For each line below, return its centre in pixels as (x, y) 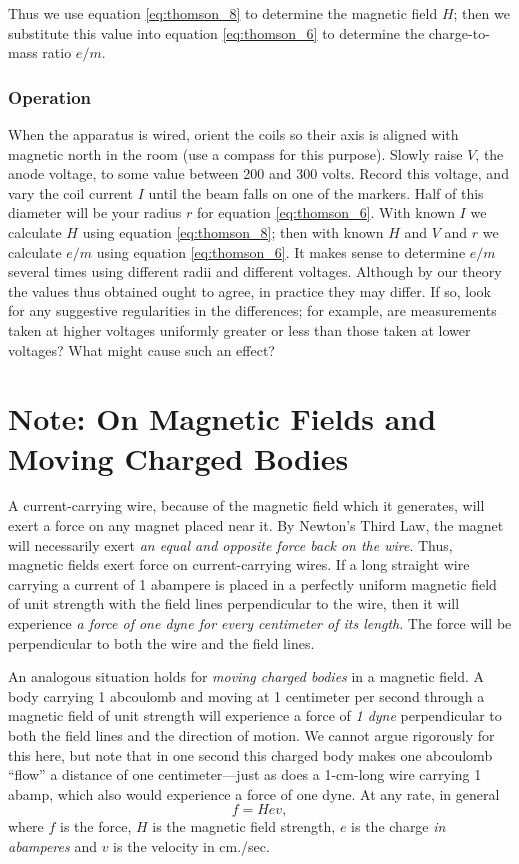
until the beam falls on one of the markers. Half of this (316, 192)
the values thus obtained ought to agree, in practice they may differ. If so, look (249, 290)
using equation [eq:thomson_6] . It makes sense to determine (281, 251)
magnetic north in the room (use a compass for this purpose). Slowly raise (235, 153)
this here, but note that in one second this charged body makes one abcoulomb (250, 754)
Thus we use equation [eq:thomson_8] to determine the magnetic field (223, 13)
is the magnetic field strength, (244, 826)
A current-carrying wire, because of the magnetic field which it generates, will (246, 505)
